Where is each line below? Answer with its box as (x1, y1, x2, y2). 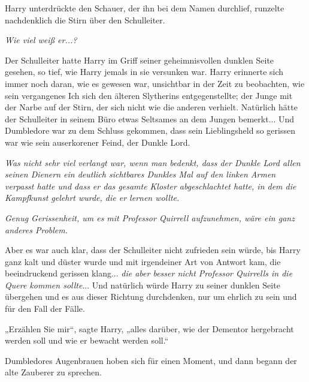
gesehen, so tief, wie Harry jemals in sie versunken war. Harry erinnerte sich (5, 65, 284, 78)
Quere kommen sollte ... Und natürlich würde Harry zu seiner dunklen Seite (5, 278, 280, 291)
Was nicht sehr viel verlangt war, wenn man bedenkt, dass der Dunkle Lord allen (5, 156, 301, 169)
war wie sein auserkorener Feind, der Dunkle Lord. (5, 136, 190, 148)
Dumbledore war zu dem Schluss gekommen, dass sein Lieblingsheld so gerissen (5, 124, 295, 137)
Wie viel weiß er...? (5, 34, 77, 46)
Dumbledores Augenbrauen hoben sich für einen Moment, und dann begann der (5, 354, 297, 366)
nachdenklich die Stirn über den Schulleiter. (5, 13, 165, 26)
